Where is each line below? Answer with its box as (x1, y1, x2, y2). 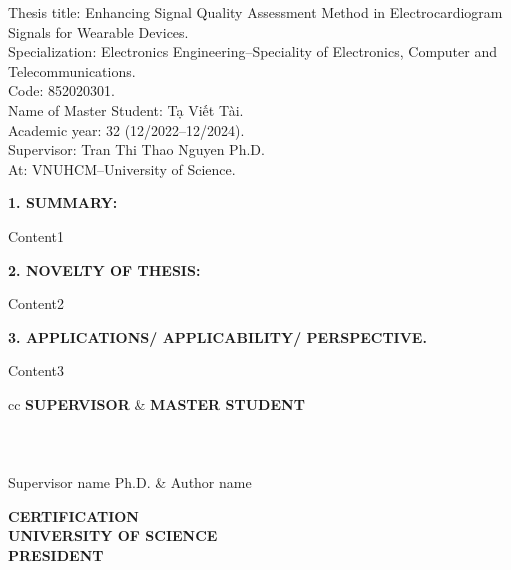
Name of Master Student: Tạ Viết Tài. (8, 99, 244, 120)
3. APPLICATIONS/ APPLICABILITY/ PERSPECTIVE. (8, 326, 427, 347)
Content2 (8, 293, 64, 314)
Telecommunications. (8, 60, 136, 81)
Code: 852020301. (8, 80, 115, 101)
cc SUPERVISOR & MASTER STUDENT (8, 393, 305, 414)
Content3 (8, 360, 64, 381)
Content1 (8, 225, 64, 246)
